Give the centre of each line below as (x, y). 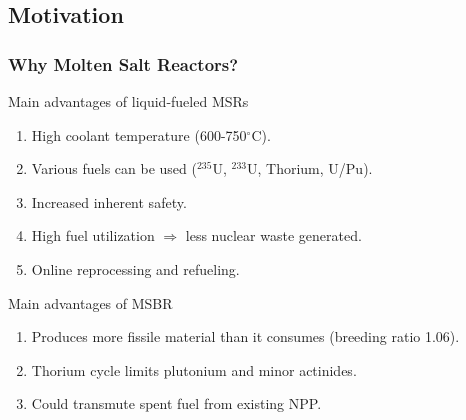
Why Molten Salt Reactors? (123, 63)
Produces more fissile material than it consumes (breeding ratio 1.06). (245, 336)
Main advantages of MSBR (90, 302)
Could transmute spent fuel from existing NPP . (176, 403)
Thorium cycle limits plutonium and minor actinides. (194, 369)
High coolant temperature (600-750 (139, 134)
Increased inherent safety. (109, 201)
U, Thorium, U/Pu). (310, 168)
